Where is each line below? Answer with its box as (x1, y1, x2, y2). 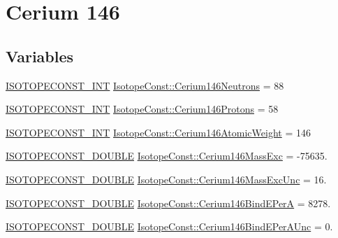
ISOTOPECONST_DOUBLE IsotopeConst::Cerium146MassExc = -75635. (6, 148, 328, 163)
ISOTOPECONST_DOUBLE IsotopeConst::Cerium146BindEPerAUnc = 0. (6, 219, 333, 234)
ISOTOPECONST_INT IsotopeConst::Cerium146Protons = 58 (6, 101, 279, 116)
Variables (6, 45, 74, 66)
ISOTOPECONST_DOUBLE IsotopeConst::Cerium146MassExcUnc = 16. (6, 171, 327, 186)
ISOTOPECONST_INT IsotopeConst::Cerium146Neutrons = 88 (6, 78, 284, 92)
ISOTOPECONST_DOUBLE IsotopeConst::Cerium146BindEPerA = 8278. (6, 195, 331, 210)
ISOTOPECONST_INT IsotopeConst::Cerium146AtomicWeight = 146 (6, 125, 311, 139)
